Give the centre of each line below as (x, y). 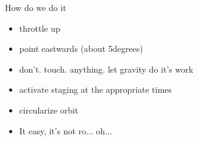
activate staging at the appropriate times (96, 89)
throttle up (40, 28)
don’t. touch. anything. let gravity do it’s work (106, 69)
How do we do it (36, 7)
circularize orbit (49, 110)
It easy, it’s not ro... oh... (66, 130)
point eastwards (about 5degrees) (81, 49)
